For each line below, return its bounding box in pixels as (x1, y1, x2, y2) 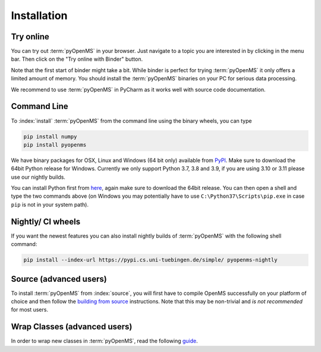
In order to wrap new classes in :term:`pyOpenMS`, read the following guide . (11, 337, 199, 345)
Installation (11, 9, 68, 22)
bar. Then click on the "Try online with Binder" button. (11, 55, 143, 63)
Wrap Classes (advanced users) (11, 322, 133, 332)
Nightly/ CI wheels (11, 216, 81, 226)
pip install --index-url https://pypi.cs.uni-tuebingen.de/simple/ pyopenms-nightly (23, 257, 278, 263)
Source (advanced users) (11, 274, 107, 284)
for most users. (11, 306, 49, 313)
